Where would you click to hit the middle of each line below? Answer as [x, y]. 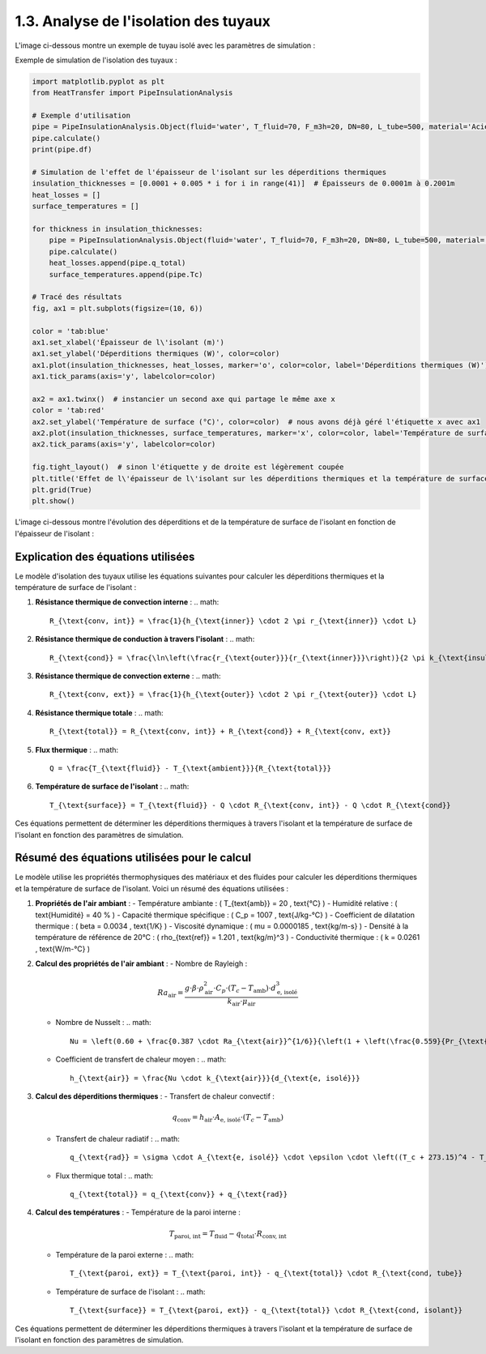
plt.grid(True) [62, 489]
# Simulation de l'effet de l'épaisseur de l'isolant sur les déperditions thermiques [209, 173]
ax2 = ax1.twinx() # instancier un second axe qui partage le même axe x [184, 399]
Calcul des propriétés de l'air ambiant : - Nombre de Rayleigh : [141, 963]
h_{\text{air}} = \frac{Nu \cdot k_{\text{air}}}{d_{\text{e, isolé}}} [215, 1078]
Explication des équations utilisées [105, 556]
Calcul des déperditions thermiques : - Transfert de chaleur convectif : [155, 1096]
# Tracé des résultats [77, 297]
